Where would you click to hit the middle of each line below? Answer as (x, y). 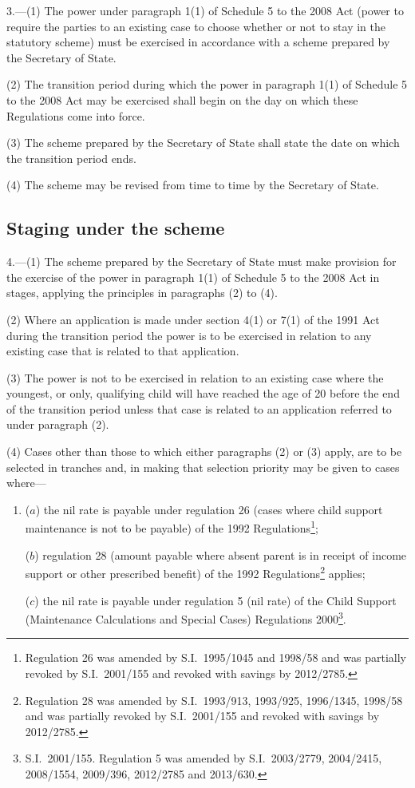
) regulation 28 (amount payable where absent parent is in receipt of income (221, 554)
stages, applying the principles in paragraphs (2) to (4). (142, 293)
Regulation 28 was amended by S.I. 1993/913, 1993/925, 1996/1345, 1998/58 (214, 700)
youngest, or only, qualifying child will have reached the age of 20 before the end (203, 393)
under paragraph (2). (58, 424)
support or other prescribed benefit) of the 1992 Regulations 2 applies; (195, 572)
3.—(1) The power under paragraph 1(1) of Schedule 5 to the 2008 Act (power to (205, 10)
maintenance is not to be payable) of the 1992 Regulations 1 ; (172, 527)
